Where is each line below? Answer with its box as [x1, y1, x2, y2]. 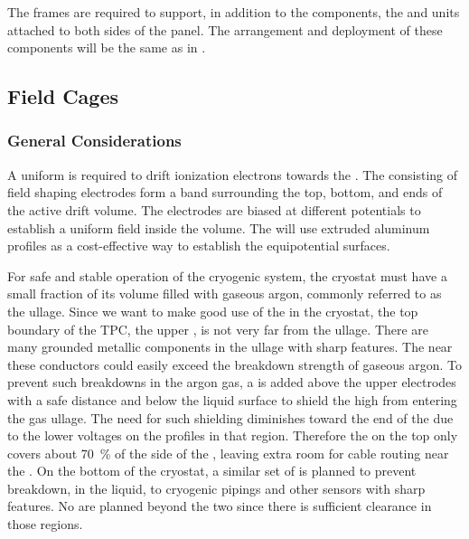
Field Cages [7, 82, 118, 110]
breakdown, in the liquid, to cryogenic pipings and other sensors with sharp [7, 478, 426, 497]
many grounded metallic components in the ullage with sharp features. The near [7, 337, 453, 356]
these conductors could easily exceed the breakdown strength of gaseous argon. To [7, 355, 463, 374]
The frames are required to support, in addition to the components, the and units [7, 3, 460, 21]
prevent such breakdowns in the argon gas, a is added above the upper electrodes [7, 373, 456, 392]
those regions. [7, 515, 83, 534]
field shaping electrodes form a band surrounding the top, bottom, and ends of [7, 183, 443, 202]
